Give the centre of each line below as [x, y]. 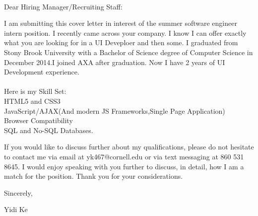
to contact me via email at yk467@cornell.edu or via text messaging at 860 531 [124, 156]
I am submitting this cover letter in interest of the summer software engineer [121, 23]
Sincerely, [18, 192]
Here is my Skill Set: [35, 91]
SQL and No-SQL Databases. [49, 130]
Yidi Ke [16, 209]
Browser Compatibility [38, 120]
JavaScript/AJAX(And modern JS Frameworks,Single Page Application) [115, 110]
